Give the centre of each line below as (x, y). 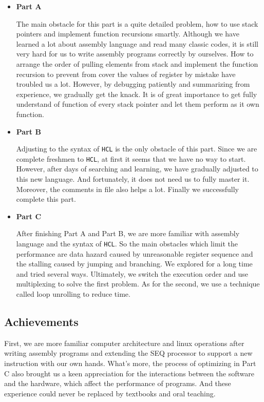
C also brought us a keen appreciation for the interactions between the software (129, 373)
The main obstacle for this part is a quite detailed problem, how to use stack (137, 23)
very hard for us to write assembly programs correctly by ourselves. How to (135, 54)
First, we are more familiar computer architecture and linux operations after (124, 343)
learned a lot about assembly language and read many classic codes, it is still (137, 43)
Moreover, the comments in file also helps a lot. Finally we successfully (127, 189)
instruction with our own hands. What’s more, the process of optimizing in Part (130, 363)
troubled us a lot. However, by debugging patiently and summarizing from (133, 84)
